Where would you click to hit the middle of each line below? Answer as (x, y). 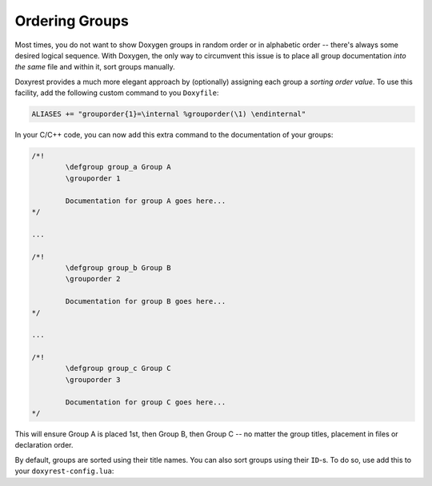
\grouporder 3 (93, 379)
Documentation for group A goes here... (146, 201)
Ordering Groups (72, 21)
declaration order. (44, 445)
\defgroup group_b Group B (118, 267)
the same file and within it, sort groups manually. (95, 67)
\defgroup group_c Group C (118, 368)
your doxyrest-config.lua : (64, 471)
